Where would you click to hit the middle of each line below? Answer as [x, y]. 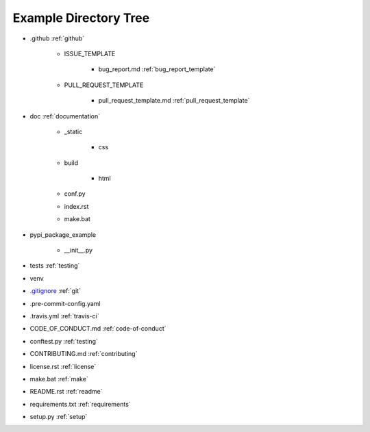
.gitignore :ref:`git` [56, 291]
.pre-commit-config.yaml [65, 303]
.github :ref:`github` [57, 38]
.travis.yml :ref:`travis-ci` [64, 316]
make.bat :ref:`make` [59, 379]
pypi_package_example [63, 234]
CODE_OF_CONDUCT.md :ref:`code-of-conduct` [98, 329]
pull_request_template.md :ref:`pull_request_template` [174, 101]
